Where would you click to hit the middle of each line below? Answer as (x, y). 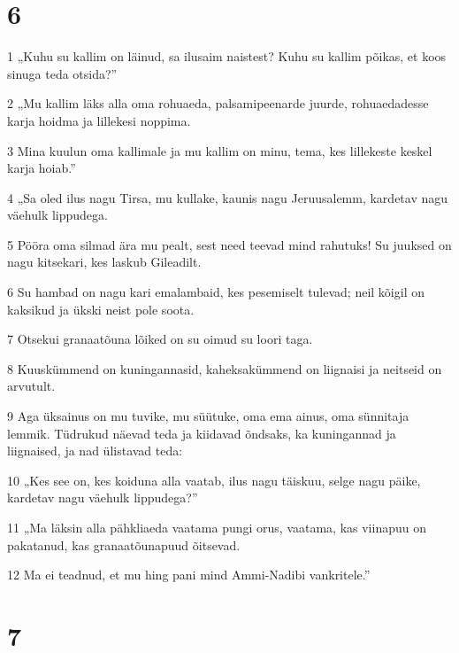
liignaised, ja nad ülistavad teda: (95, 451)
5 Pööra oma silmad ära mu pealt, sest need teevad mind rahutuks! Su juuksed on (229, 244)
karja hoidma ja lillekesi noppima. (99, 120)
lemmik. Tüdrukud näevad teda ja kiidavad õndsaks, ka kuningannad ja (202, 433)
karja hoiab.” (42, 168)
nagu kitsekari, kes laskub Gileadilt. (104, 262)
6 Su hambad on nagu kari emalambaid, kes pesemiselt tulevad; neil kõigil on (216, 292)
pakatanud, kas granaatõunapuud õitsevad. (124, 544)
